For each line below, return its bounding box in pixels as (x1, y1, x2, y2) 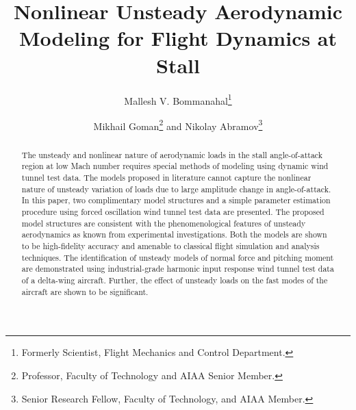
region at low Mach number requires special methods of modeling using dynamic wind (21, 160, 329, 172)
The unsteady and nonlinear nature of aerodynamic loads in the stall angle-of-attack (21, 149, 323, 160)
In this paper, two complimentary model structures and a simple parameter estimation (21, 194, 331, 206)
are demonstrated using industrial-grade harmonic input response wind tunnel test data (21, 263, 334, 274)
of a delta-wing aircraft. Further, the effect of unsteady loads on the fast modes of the (21, 274, 328, 286)
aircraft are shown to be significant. (21, 285, 149, 297)
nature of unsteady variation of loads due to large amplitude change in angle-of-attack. (21, 183, 331, 194)
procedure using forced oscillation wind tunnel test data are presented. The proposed (21, 206, 325, 218)
